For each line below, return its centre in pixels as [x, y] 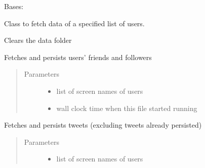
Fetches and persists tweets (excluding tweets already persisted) [103, 125]
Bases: [14, 6]
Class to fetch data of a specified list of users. [74, 23]
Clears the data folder [38, 40]
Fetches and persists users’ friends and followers [78, 57]
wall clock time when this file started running [127, 108]
